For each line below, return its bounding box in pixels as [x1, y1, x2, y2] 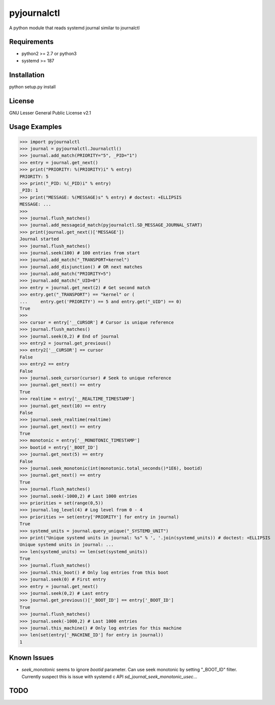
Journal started [19, 236, 59, 242]
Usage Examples [9, 123, 62, 131]
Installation [9, 70, 45, 79]
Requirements [9, 38, 54, 46]
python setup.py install [9, 83, 56, 89]
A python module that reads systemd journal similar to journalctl [9, 25, 140, 31]
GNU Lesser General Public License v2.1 [9, 110, 91, 116]
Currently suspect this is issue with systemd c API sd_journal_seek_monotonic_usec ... [21, 673, 198, 680]
